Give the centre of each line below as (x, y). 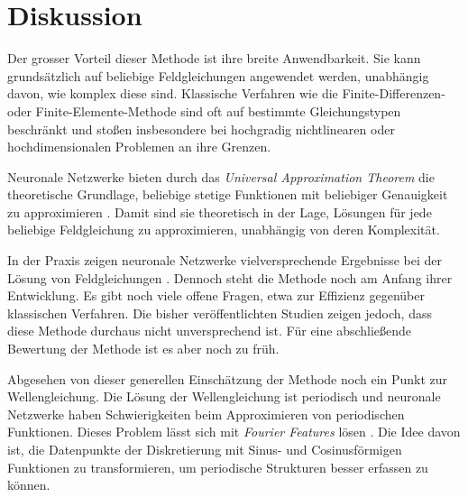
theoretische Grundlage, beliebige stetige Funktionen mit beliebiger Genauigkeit (228, 194)
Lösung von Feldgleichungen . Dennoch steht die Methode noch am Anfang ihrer (230, 277)
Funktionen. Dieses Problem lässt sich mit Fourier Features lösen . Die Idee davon (234, 432)
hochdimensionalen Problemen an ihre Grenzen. (139, 147)
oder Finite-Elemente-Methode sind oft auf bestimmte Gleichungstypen (204, 110)
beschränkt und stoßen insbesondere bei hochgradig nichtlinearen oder (201, 129)
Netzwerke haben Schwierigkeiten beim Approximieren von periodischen (206, 414)
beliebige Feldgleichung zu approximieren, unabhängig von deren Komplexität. (224, 230)
